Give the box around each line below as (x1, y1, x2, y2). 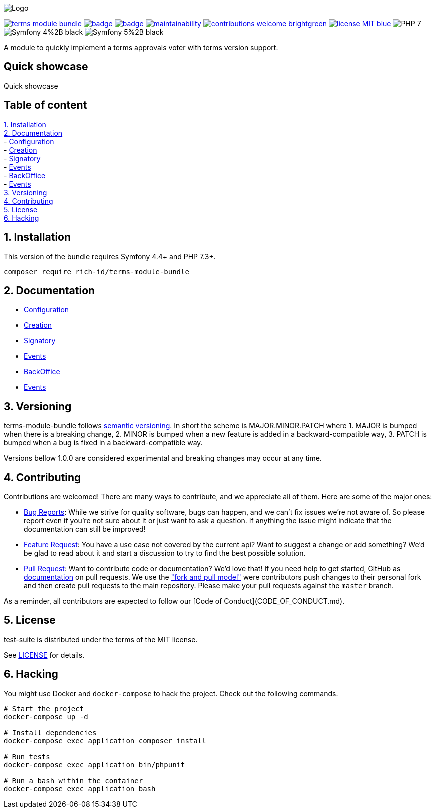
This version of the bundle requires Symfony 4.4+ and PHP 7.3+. (4, 252, 216, 261)
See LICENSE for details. (4, 650, 85, 659)
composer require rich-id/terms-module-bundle (4, 267, 189, 276)
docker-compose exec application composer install (4, 736, 206, 745)
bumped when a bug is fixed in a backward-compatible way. (4, 438, 203, 447)
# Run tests (4, 752, 50, 761)
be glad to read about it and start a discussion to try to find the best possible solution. (24, 549, 306, 558)
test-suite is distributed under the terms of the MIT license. (4, 635, 198, 644)
